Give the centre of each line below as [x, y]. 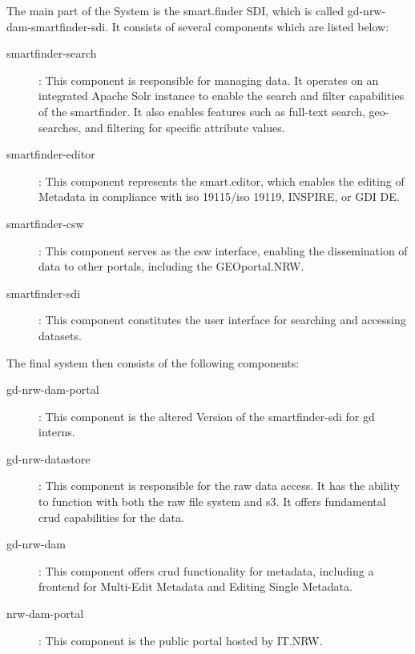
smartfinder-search [52, 53]
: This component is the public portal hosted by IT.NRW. [181, 640]
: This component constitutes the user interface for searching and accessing [222, 320]
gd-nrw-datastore [48, 458]
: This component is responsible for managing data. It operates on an [209, 80]
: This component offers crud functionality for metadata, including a [206, 570]
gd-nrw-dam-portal [53, 389]
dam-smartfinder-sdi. [58, 26]
